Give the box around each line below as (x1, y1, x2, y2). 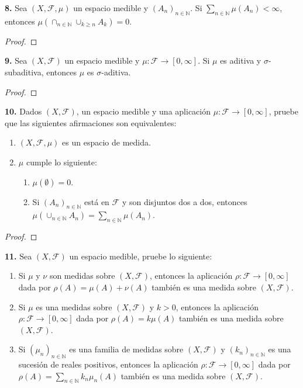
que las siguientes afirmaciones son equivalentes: (5, 116, 177, 129)
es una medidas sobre (36, 300, 112, 313)
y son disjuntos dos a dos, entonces (122, 195, 247, 207)
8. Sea (5, 2, 27, 13)
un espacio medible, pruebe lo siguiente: (69, 250, 212, 262)
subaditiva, (5, 65, 44, 78)
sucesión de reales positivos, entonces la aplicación (18, 358, 198, 370)
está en (84, 195, 109, 207)
